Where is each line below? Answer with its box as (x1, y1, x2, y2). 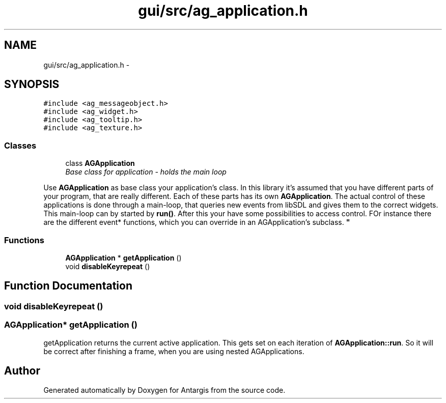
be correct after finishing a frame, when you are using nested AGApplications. (43, 347, 304, 356)
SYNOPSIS (4, 78, 60, 91)
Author (4, 364, 40, 377)
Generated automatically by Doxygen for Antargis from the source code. (43, 386, 286, 395)
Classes (4, 140, 37, 151)
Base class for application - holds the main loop (65, 167, 227, 177)
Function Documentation (4, 279, 132, 293)
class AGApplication (65, 159, 135, 168)
